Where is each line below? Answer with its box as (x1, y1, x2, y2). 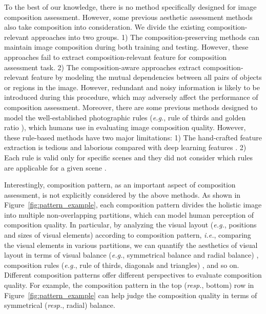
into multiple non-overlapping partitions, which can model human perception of (4, 209, 254, 220)
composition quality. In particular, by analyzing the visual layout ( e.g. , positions (4, 219, 257, 230)
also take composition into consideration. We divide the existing (4, 22, 205, 32)
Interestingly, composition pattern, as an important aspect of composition (4, 179, 236, 190)
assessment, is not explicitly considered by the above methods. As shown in (4, 189, 241, 200)
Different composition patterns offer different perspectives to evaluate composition (4, 269, 262, 280)
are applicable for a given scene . (4, 162, 107, 173)
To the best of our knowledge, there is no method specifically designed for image (4, 2, 257, 12)
